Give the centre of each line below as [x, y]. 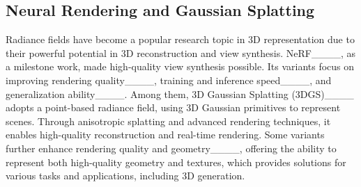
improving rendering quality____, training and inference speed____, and [169, 80]
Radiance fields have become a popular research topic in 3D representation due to [180, 39]
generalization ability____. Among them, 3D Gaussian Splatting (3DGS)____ [180, 93]
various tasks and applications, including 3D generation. [125, 176]
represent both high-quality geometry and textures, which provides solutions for [176, 162]
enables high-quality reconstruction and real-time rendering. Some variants [165, 135]
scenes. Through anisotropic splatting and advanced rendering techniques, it [168, 121]
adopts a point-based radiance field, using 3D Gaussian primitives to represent [173, 107]
